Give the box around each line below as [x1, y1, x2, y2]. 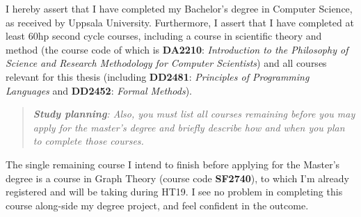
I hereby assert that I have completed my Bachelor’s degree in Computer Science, [6, 1, 353, 15]
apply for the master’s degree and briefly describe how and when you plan [33, 120, 345, 134]
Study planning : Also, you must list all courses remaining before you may [33, 106, 355, 121]
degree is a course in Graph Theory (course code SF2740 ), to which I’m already [6, 170, 350, 185]
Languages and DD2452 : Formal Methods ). [6, 83, 192, 97]
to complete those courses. [33, 134, 144, 148]
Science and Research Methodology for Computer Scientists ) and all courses [6, 56, 327, 70]
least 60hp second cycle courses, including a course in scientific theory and [6, 29, 322, 43]
